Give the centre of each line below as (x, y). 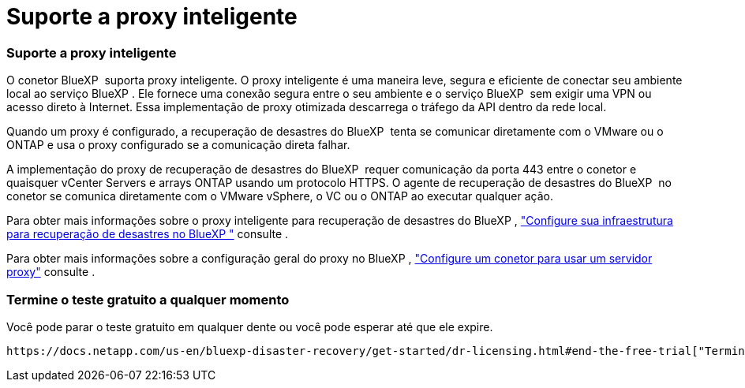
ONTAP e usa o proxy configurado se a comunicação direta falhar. (178, 145)
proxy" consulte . (51, 272)
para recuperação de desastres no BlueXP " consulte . (148, 234)
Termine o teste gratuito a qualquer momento (148, 299)
